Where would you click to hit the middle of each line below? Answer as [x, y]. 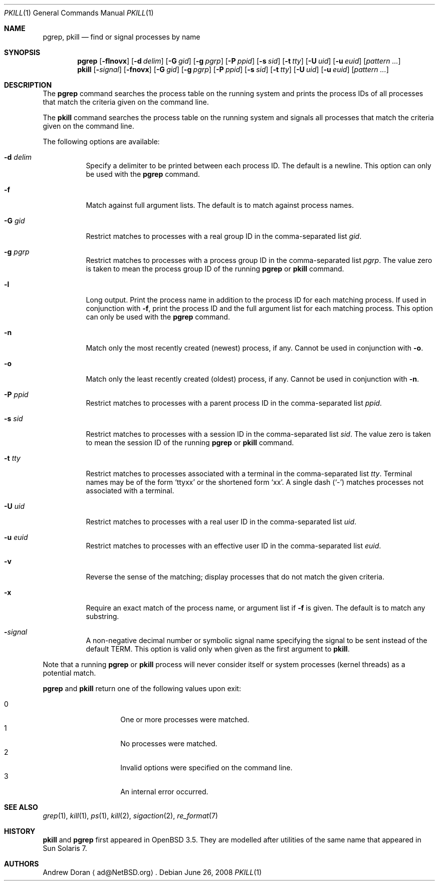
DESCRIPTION [28, 85]
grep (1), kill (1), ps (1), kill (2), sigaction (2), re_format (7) [130, 816]
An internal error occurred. [164, 792]
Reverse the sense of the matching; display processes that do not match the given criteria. [235, 577]
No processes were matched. [169, 744]
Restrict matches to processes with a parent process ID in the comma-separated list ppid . [234, 403]
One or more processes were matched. [185, 719]
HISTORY [20, 831]
